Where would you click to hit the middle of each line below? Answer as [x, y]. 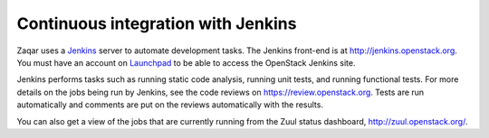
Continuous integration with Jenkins [157, 23]
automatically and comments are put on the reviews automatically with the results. [170, 105]
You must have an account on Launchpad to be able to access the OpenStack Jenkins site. [186, 62]
